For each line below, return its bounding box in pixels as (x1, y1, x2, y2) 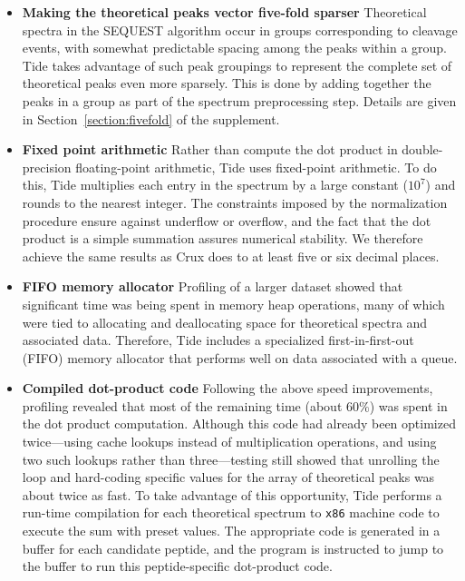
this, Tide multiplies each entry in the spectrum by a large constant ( (22, 175, 408, 194)
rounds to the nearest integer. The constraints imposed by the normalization (22, 192, 448, 212)
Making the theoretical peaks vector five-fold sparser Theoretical (22, 3, 427, 21)
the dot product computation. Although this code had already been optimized (22, 414, 456, 433)
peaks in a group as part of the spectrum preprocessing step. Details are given (22, 91, 457, 110)
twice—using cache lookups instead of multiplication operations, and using (22, 432, 437, 451)
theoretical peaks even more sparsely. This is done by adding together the (22, 74, 431, 93)
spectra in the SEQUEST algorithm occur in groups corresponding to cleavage (22, 20, 458, 39)
